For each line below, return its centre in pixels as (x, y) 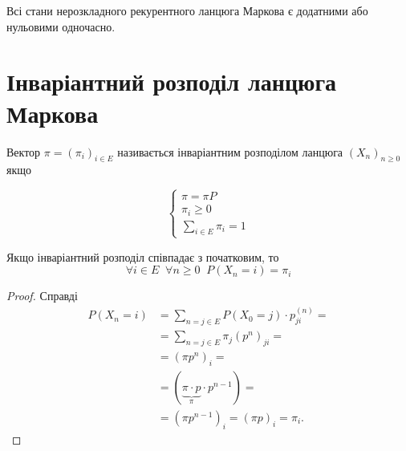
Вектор (24, 151)
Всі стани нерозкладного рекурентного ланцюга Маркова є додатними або (187, 10)
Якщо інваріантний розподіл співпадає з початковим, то (143, 256)
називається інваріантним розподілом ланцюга (230, 151)
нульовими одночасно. (61, 26)
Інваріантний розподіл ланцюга (172, 81)
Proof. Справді (42, 296)
